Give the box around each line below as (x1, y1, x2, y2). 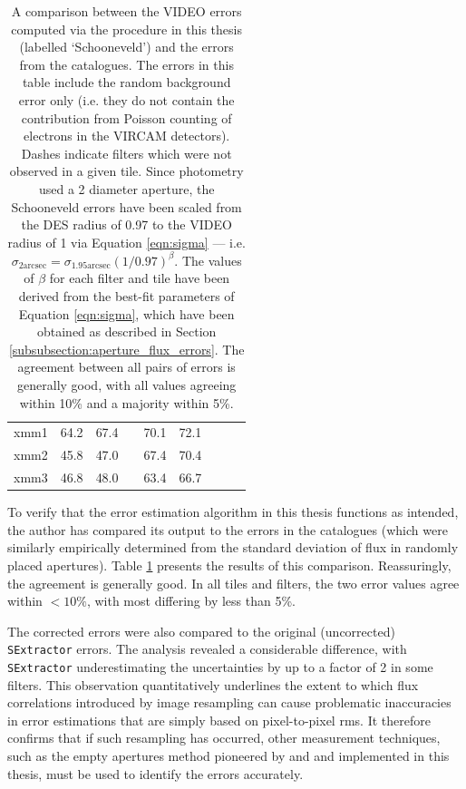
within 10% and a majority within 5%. (19, 393, 234, 412)
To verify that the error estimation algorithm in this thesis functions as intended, (7, 502, 459, 521)
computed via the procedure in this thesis (11, 19, 242, 38)
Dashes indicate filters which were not (21, 143, 232, 162)
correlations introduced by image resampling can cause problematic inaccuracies (7, 693, 451, 712)
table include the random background (22, 73, 231, 92)
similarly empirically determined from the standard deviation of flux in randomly (7, 538, 459, 557)
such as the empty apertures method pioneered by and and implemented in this (7, 746, 450, 765)
